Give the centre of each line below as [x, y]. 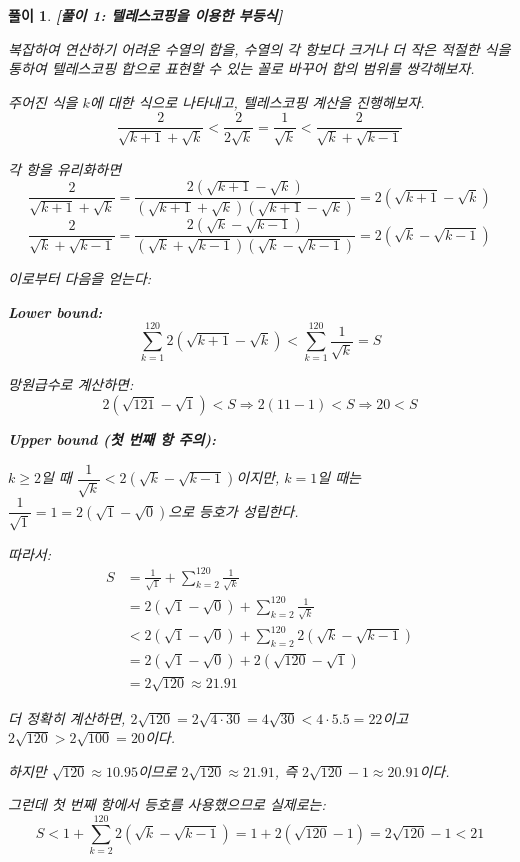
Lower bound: [55, 311]
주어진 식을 [43, 101]
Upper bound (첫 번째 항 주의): [112, 439]
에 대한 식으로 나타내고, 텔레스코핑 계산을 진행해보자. [257, 101]
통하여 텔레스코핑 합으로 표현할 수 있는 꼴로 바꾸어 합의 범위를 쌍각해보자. [241, 68]
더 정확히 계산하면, [67, 717]
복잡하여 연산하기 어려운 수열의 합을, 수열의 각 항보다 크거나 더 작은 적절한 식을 [259, 48]
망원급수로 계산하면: [71, 384]
